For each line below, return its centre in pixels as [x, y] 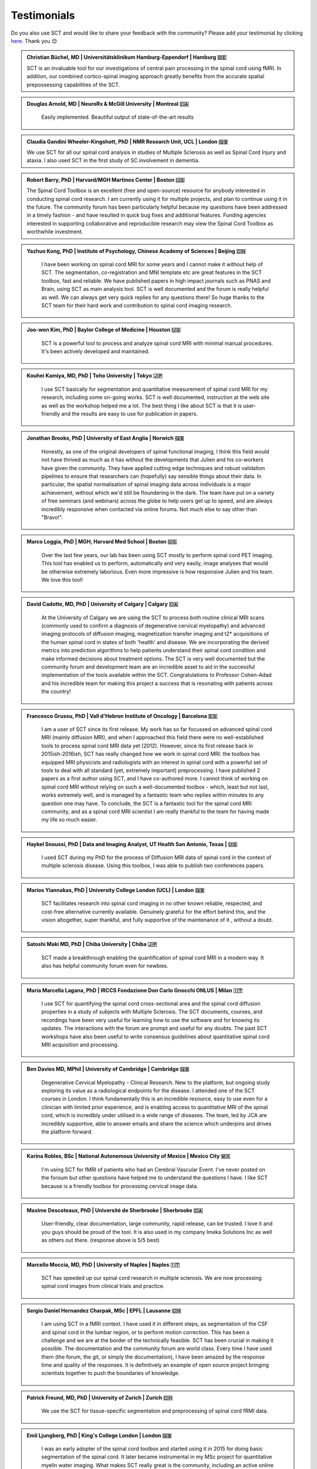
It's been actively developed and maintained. [95, 351]
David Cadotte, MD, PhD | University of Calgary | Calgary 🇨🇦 [102, 604]
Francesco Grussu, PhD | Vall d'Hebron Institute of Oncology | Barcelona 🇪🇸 [122, 716]
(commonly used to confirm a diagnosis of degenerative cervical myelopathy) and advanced [153, 626]
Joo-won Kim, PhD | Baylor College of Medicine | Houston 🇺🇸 [104, 330]
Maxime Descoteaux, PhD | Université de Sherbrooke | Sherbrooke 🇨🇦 [115, 1210]
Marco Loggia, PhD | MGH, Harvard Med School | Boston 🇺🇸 [102, 542]
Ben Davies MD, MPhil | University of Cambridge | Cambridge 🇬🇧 [108, 1069]
